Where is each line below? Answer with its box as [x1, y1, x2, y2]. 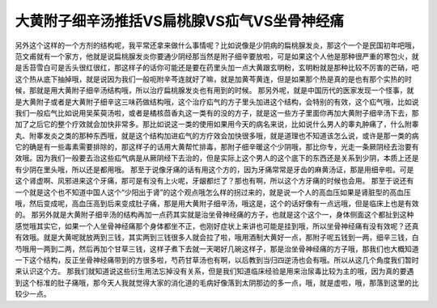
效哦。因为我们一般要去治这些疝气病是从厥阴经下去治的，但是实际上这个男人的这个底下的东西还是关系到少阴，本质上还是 [15, 154, 419, 163]
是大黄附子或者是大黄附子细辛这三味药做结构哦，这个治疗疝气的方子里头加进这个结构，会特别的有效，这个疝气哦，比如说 [15, 97, 419, 107]
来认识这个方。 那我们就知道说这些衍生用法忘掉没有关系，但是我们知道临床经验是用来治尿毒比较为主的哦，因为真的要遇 [15, 267, 414, 276]
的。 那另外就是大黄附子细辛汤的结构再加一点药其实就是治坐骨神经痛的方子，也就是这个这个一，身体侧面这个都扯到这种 [15, 210, 414, 220]
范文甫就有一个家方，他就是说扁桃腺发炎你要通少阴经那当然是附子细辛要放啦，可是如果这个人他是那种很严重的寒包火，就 [15, 51, 419, 61]
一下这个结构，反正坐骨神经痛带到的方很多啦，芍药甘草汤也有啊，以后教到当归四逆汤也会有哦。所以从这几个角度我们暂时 [15, 255, 419, 264]
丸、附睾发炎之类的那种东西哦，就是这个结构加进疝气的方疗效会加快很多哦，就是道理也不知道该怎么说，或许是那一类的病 [15, 130, 419, 141]
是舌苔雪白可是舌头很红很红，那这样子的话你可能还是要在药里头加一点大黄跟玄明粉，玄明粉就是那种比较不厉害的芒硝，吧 [15, 63, 419, 73]
